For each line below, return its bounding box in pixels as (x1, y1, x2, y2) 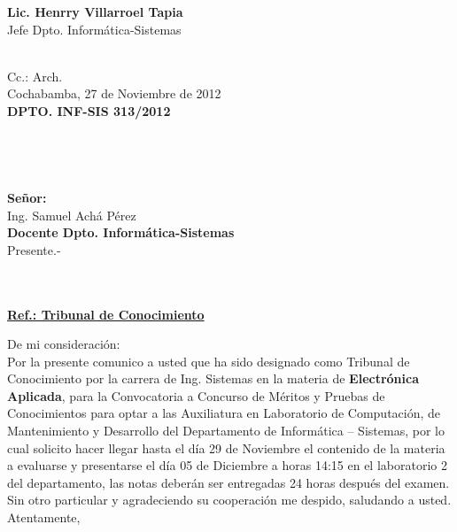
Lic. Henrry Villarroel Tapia (7, 3, 183, 20)
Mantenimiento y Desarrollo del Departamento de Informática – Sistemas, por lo (7, 421, 445, 440)
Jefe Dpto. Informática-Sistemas (7, 19, 182, 38)
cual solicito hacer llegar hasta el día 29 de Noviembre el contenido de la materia (7, 438, 445, 457)
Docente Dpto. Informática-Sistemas (7, 223, 235, 242)
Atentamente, (7, 508, 81, 527)
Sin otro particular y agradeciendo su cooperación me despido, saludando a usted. (7, 490, 452, 509)
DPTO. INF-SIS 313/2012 (7, 101, 171, 120)
